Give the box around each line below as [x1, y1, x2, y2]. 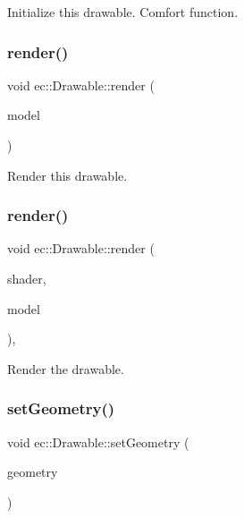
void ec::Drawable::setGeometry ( [7, 432, 189, 451]
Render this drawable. [7, 166, 128, 184]
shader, [7, 269, 46, 287]
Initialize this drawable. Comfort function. [7, 3, 239, 21]
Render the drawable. [7, 359, 124, 378]
